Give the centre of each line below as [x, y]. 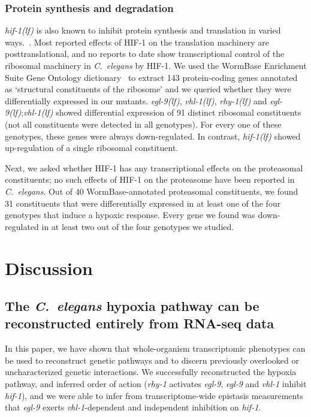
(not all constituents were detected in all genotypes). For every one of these [143, 124]
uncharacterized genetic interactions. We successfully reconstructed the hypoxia [151, 372]
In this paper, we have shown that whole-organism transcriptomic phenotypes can [155, 348]
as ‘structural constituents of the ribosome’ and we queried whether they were [148, 89]
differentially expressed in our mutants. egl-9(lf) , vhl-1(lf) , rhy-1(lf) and [136, 100]
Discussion [49, 268]
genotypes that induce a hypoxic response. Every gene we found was [130, 215]
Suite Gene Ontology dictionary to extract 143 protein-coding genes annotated [151, 77]
